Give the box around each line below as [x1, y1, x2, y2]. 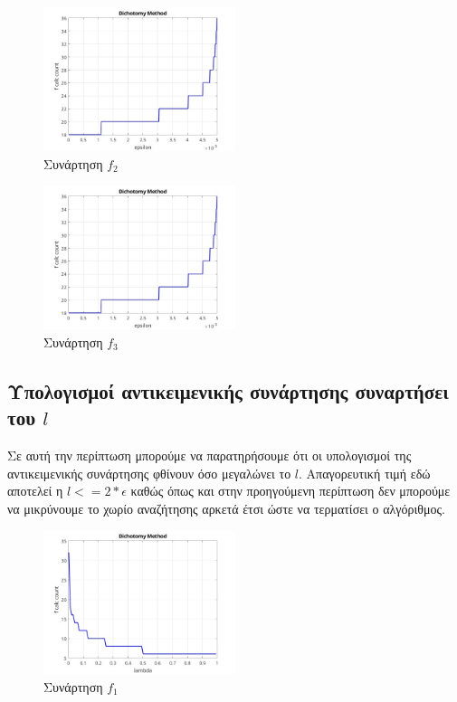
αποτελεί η [7, 481, 63, 500]
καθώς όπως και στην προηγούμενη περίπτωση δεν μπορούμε [130, 481, 451, 500]
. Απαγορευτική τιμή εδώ [299, 463, 431, 482]
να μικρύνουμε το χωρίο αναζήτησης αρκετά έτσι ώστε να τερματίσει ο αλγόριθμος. [7, 498, 445, 517]
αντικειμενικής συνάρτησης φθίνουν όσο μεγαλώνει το [7, 463, 291, 482]
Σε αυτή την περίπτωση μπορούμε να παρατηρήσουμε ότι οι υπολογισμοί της [7, 445, 412, 464]
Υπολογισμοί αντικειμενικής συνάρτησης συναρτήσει [7, 376, 449, 404]
